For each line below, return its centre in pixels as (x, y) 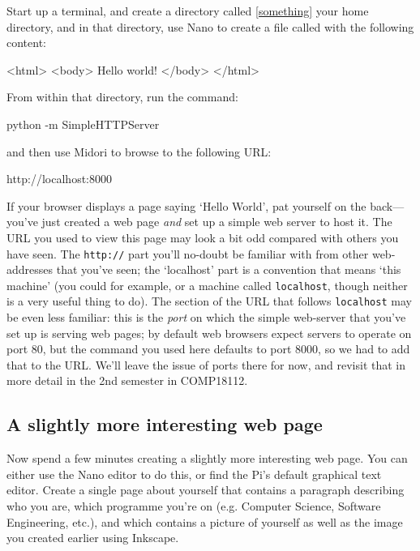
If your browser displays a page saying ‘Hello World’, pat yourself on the (186, 205)
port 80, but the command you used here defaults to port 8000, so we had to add (208, 349)
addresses (30, 269)
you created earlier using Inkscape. (93, 538)
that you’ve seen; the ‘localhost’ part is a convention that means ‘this (229, 269)
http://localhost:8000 (59, 179)
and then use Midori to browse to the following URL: (139, 151)
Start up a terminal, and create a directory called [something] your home (188, 11)
